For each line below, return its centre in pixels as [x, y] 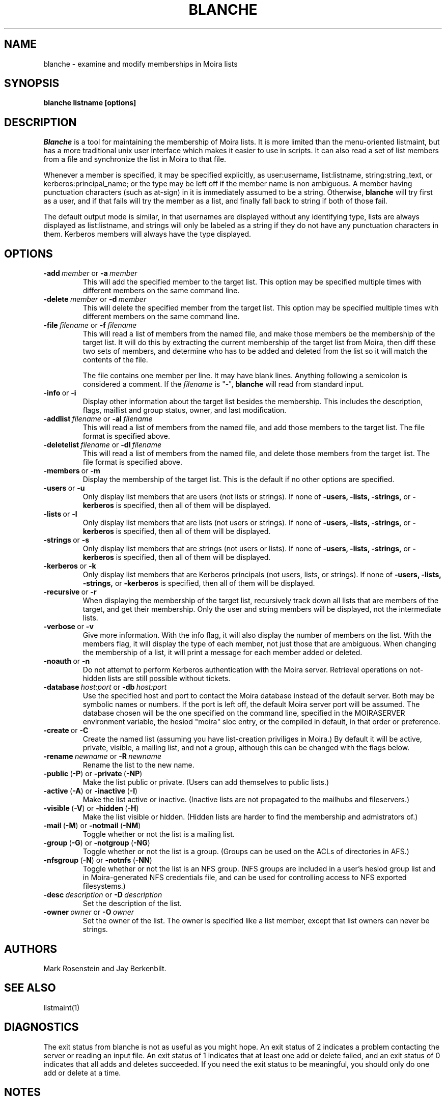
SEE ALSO [30, 988]
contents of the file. [115, 360]
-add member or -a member [90, 273]
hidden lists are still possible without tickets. [157, 679]
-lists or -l [60, 514]
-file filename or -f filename [90, 325]
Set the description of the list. [132, 904]
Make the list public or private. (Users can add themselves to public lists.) [206, 782]
